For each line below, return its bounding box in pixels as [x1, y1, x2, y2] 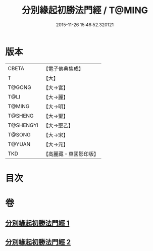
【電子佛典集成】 [43, 65, 84, 72]
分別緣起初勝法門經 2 [5, 238, 71, 246]
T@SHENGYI [8, 122, 39, 129]
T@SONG [8, 131, 31, 138]
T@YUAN [8, 140, 31, 147]
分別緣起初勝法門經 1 [5, 219, 70, 228]
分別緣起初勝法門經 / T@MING [22, 5, 148, 16]
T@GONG [8, 84, 31, 91]
